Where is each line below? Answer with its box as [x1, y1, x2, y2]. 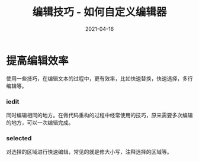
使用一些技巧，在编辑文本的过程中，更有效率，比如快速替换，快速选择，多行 [6, 75, 193, 82]
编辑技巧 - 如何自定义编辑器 [32, 5, 167, 19]
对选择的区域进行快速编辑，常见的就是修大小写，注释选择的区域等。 [6, 149, 172, 156]
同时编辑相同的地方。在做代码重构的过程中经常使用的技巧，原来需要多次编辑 [6, 111, 193, 118]
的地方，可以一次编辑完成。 [6, 119, 74, 126]
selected [6, 134, 32, 142]
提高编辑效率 [6, 54, 69, 67]
